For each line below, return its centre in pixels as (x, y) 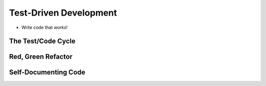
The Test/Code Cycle (42, 41)
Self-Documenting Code (47, 73)
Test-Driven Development (63, 13)
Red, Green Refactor (41, 57)
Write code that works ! (45, 27)
